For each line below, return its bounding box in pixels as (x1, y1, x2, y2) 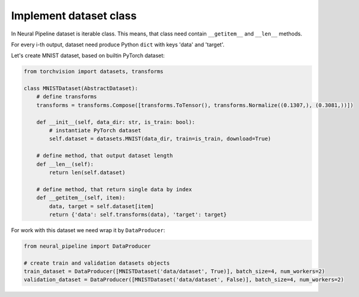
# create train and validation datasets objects (23, 259, 170, 266)
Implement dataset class (11, 9, 137, 22)
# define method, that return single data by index (36, 186, 192, 192)
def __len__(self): (36, 161, 94, 168)
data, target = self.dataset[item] (49, 203, 155, 210)
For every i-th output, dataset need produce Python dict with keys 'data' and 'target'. (11, 41, 225, 48)
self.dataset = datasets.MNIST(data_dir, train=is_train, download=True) (49, 135, 272, 142)
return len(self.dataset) (49, 169, 126, 176)
